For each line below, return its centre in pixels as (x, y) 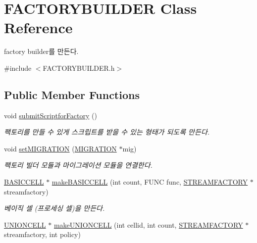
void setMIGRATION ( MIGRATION (60, 148)
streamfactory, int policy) (42, 234)
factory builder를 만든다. (41, 51)
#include (18, 68)
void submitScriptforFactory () (51, 115)
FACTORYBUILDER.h (79, 68)
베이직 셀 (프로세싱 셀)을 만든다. (54, 208)
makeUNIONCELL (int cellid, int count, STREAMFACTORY (148, 224)
